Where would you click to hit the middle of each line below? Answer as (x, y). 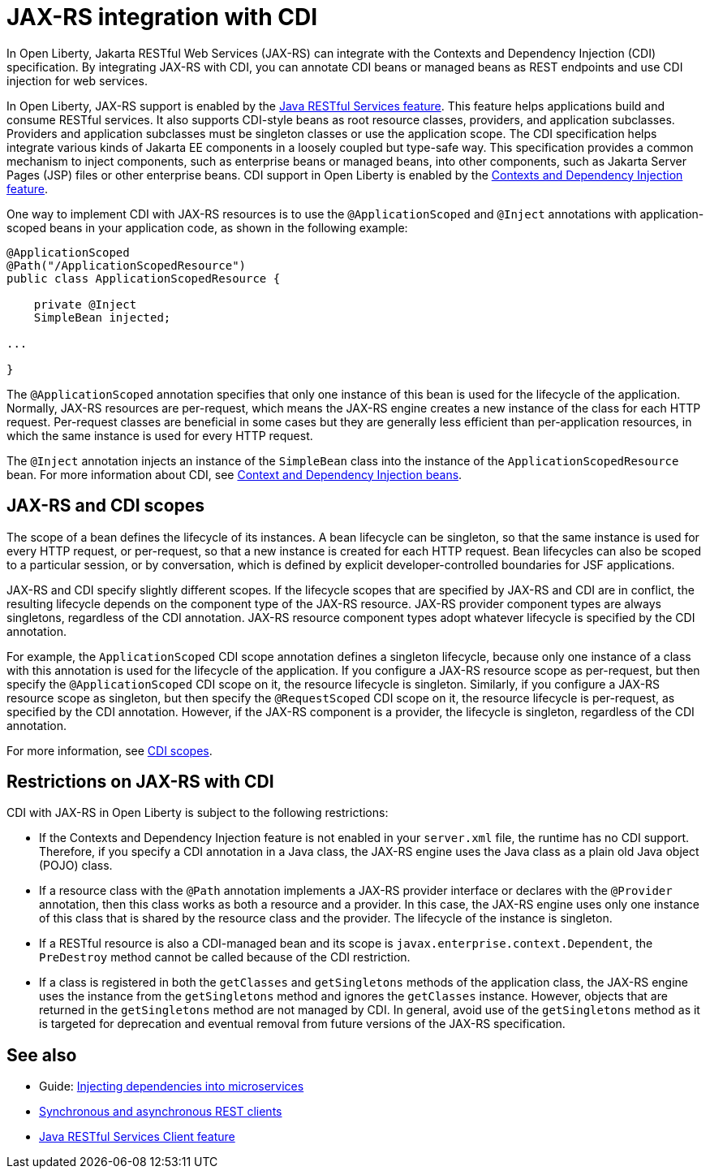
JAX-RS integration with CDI (162, 17)
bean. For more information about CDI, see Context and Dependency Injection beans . (235, 474)
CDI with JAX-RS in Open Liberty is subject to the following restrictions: (198, 813)
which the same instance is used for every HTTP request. (160, 435)
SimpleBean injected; (102, 317)
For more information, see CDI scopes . (110, 750)
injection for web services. (77, 80)
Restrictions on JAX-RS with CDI (140, 782)
